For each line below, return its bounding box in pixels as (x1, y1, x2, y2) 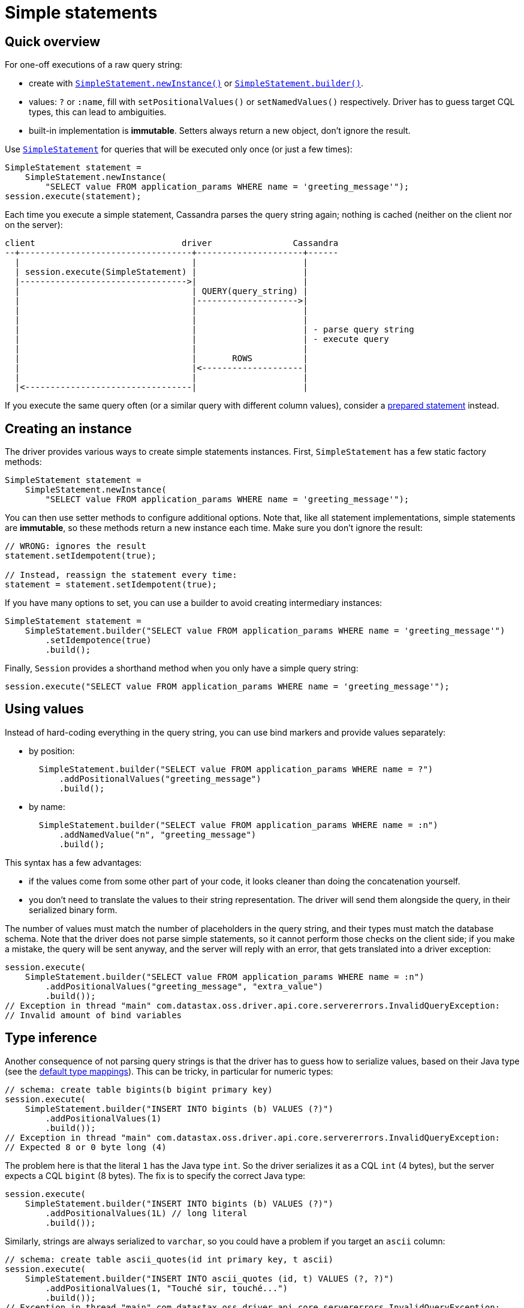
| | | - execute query (14, 334, 389, 344)
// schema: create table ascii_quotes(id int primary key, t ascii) (5, 1254, 333, 1264)
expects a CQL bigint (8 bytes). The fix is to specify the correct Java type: (5, 1170, 306, 1181)
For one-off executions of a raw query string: (5, 59, 183, 70)
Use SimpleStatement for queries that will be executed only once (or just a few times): (5, 144, 353, 155)
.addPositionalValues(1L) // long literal (45, 1208, 248, 1218)
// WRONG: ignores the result (5, 541, 147, 551)
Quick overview (5, 34, 101, 49)
